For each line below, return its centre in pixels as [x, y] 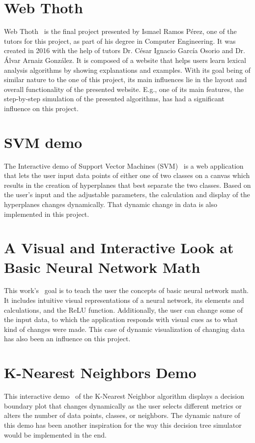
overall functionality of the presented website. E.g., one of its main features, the [124, 89]
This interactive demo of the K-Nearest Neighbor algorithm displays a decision [124, 396]
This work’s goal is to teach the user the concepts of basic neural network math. [126, 290]
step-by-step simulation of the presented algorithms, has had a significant [114, 99]
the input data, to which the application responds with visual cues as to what [121, 319]
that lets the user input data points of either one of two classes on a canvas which [127, 175]
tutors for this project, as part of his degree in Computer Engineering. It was [120, 41]
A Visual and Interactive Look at [119, 248]
